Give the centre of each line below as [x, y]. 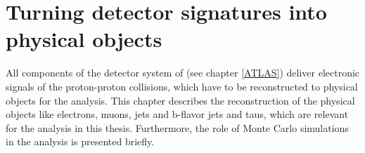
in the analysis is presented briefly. [80, 141]
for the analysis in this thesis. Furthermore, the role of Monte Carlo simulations [177, 127]
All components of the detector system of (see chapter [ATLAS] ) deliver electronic [183, 73]
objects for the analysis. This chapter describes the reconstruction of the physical [180, 100]
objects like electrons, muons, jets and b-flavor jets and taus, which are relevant [177, 114]
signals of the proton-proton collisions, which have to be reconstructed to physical [182, 86]
